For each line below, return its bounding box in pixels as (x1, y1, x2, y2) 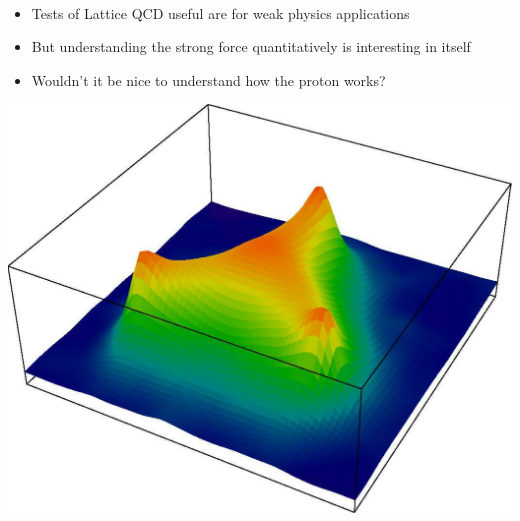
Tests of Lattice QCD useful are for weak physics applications (31, 2, 410, 23)
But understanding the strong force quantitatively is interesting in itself (31, 36, 471, 57)
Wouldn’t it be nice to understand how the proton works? (31, 69, 386, 90)
